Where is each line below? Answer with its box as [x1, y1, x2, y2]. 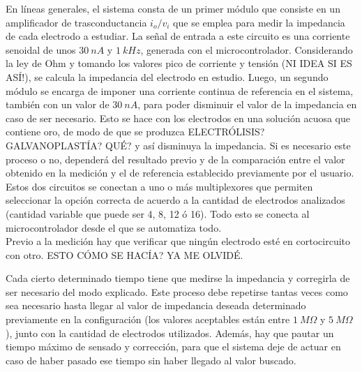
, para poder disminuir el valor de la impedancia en [137, 97, 357, 112]
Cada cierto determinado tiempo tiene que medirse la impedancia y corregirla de [6, 271, 350, 285]
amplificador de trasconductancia [6, 15, 147, 29]
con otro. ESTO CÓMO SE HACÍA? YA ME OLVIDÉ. [6, 247, 243, 262]
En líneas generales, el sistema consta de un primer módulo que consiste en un [6, 1, 340, 15]
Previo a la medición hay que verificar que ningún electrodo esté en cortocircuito [6, 234, 351, 248]
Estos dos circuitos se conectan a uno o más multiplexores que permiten [6, 179, 313, 193]
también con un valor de [6, 97, 110, 112]
